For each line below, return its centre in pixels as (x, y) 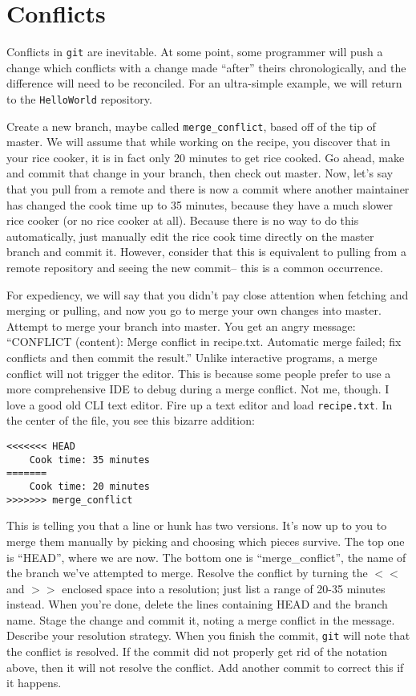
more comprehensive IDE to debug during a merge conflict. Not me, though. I (198, 389)
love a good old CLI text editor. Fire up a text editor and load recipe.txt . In (200, 404)
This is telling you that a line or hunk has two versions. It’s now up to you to (197, 525)
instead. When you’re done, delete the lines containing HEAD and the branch (197, 604)
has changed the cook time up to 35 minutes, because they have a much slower (200, 204)
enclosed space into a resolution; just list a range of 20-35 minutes (224, 588)
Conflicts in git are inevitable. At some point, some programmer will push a (195, 52)
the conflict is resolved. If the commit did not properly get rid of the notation (197, 651)
